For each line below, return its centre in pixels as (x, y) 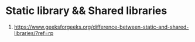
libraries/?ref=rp (34, 33)
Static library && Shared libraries (86, 11)
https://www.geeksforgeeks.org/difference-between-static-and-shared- (101, 27)
